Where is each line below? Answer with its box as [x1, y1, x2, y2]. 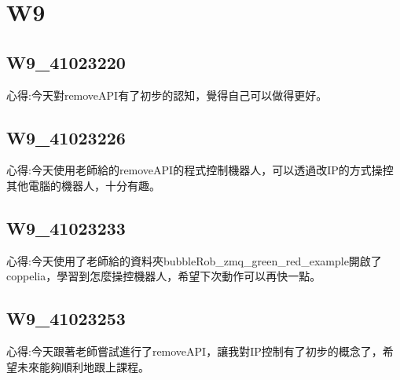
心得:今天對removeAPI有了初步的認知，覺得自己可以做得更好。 [6, 86, 328, 103]
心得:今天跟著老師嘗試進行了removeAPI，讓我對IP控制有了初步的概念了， [6, 343, 383, 360]
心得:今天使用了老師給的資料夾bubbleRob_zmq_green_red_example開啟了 [6, 252, 382, 269]
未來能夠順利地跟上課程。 [17, 358, 149, 375]
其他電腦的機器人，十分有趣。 [6, 177, 160, 193]
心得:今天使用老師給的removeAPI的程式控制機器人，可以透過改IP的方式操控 [6, 162, 394, 178]
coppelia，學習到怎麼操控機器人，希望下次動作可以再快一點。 [6, 268, 321, 284]
